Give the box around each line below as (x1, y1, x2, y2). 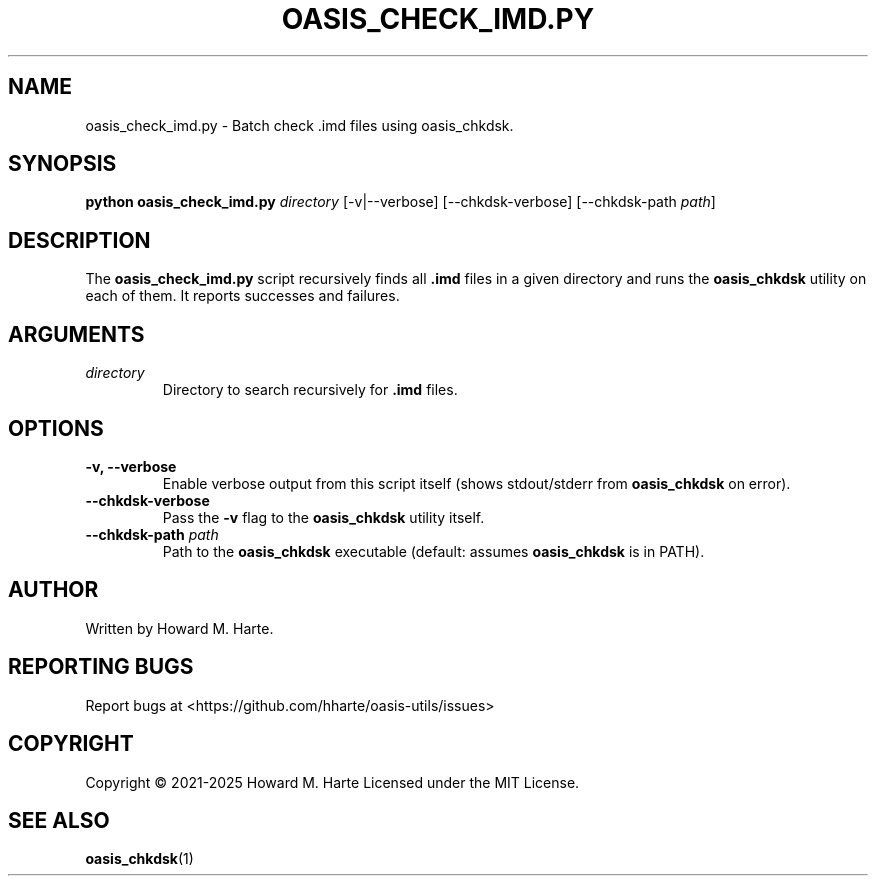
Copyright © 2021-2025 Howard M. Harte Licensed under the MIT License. (85, 773, 580, 791)
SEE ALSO (8, 807, 110, 833)
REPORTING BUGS (8, 654, 194, 680)
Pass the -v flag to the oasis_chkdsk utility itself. (162, 508, 485, 526)
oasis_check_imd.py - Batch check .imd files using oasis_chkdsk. (85, 116, 514, 134)
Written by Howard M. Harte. (85, 619, 274, 637)
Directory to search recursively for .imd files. (162, 381, 458, 399)
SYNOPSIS (8, 151, 117, 177)
